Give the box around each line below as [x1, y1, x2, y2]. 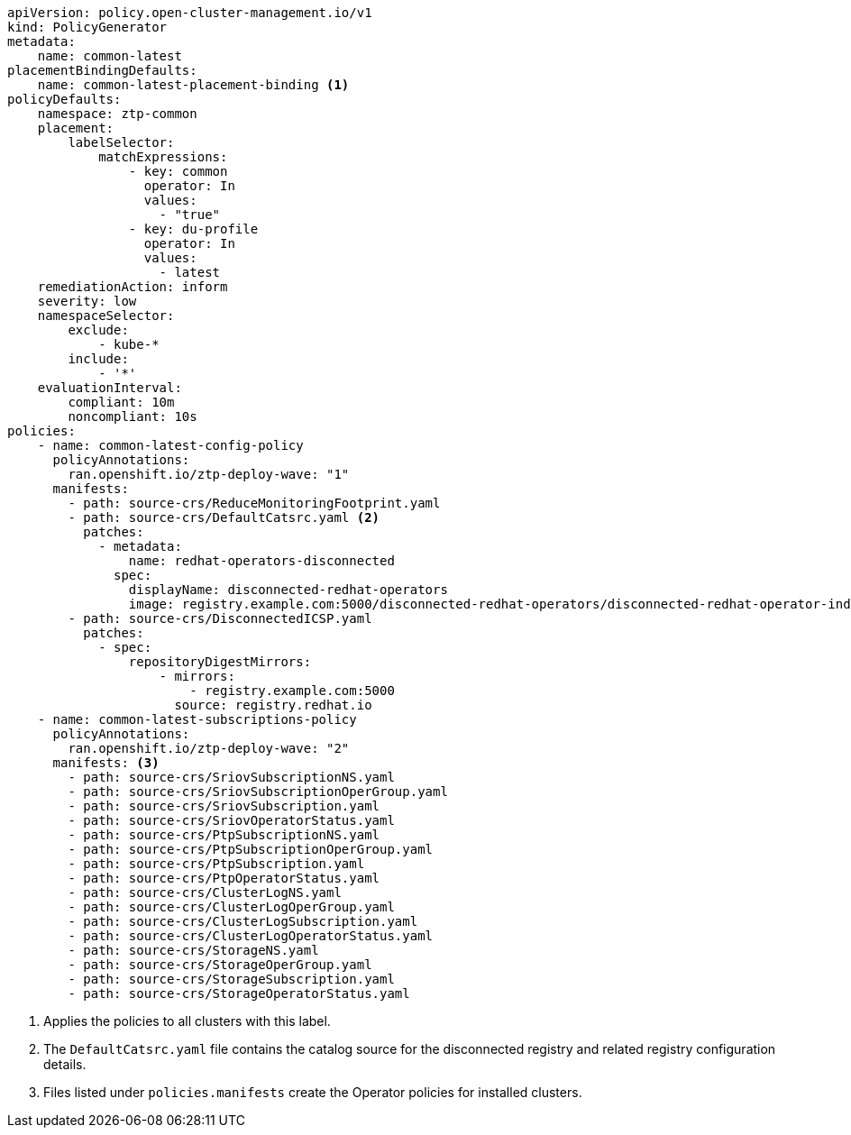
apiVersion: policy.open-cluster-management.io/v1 [7, 5, 372, 20]
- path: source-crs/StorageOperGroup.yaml [68, 957, 372, 972]
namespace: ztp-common [37, 106, 197, 121]
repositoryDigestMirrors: [128, 654, 312, 669]
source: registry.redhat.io [174, 698, 372, 712]
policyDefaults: [7, 92, 122, 106]
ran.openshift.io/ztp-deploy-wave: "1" [68, 467, 350, 481]
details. [43, 1057, 87, 1072]
